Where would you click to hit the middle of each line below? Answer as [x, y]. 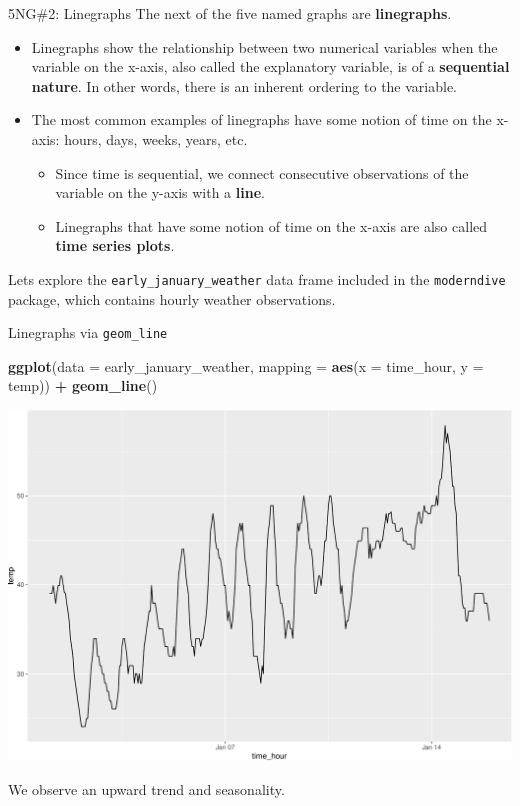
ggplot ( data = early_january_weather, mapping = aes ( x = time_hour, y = [246, 365]
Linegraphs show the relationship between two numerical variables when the [264, 46]
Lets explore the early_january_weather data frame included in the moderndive [257, 278]
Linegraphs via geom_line [88, 332]
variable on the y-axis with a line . [160, 192]
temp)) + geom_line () [83, 385]
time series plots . [115, 245]
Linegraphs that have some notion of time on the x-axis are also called [271, 225]
